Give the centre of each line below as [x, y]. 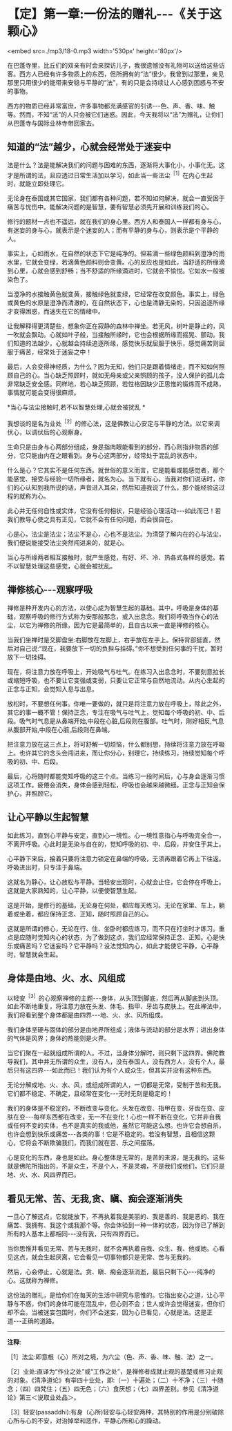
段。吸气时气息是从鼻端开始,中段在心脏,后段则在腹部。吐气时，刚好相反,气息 [116, 721]
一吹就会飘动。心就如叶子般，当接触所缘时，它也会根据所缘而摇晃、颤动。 [113, 335]
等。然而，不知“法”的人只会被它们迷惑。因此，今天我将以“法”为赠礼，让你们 [115, 114]
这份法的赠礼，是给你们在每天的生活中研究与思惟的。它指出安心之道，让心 [113, 1295]
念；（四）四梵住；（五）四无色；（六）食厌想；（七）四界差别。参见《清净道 [113, 1388]
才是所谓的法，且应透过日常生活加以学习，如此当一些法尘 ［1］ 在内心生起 [110, 175]
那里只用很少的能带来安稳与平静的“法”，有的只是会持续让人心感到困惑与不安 [116, 82]
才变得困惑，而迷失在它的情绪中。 [56, 311]
